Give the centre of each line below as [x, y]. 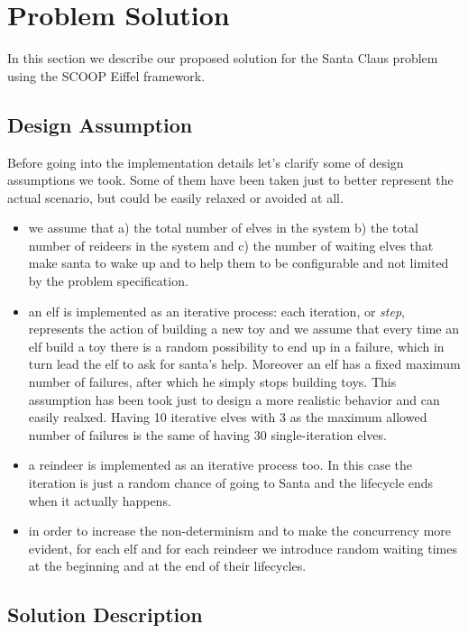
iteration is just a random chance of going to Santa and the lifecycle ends [231, 483]
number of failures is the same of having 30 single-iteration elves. [207, 434]
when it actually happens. [100, 500]
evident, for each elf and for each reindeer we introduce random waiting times [243, 548]
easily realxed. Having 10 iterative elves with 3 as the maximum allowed [228, 417]
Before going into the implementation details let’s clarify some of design [206, 162]
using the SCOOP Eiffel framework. [106, 75]
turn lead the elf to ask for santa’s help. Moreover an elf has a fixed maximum [244, 364]
